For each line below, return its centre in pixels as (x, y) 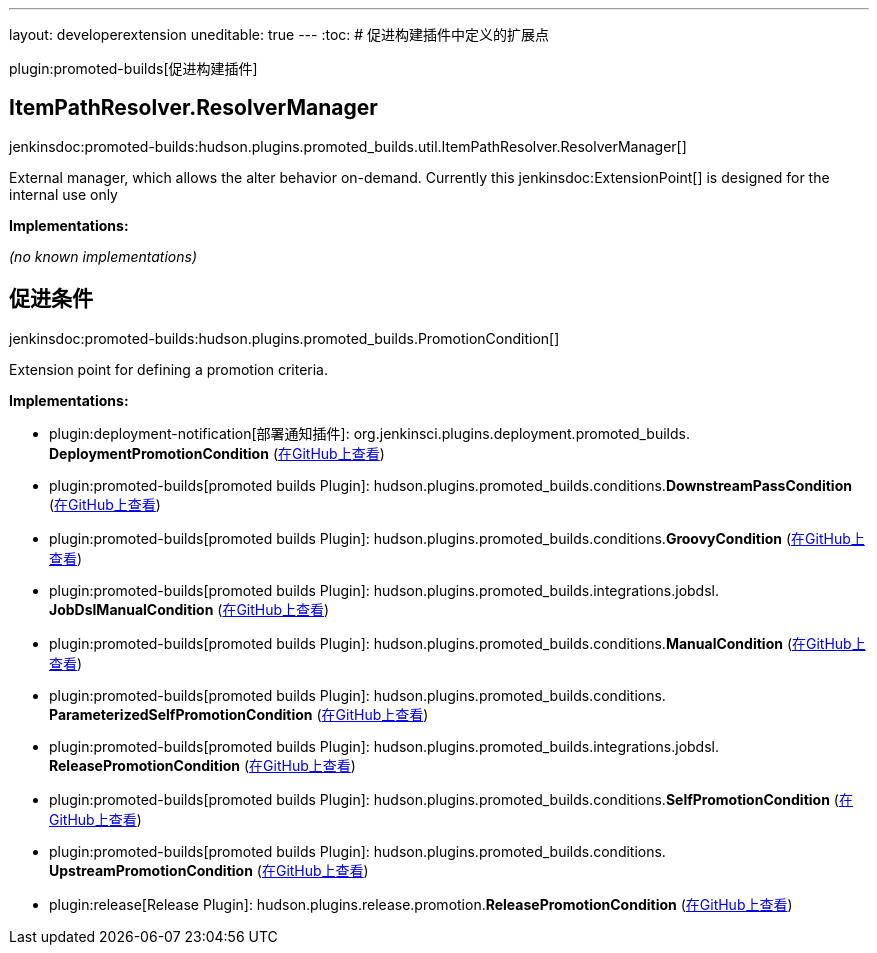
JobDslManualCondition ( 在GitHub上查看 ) (189, 609)
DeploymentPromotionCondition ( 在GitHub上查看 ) (217, 453)
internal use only (63, 194)
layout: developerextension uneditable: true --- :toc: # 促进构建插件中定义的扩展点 (279, 34)
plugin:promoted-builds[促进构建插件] (133, 68)
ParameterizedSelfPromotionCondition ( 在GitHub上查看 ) (239, 714)
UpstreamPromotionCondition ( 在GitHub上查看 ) (209, 870)
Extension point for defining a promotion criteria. (169, 369)
